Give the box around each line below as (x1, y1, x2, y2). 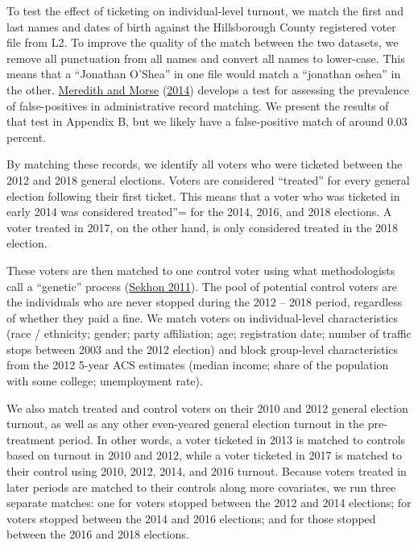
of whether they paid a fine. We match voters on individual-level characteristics (6, 309, 399, 326)
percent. (6, 128, 47, 145)
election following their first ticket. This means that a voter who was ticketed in (6, 187, 400, 204)
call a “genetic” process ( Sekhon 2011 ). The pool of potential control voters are (6, 277, 397, 294)
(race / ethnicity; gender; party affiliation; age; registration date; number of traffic (6, 325, 412, 342)
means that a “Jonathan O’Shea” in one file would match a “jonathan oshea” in (6, 65, 401, 82)
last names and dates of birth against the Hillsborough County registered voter (6, 18, 396, 35)
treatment (6, 431, 56, 447)
